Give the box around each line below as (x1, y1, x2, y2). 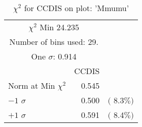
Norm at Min (8, 80, 55, 91)
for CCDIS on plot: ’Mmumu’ (24, 2, 129, 14)
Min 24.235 (40, 21, 80, 33)
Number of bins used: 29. (9, 36, 98, 47)
